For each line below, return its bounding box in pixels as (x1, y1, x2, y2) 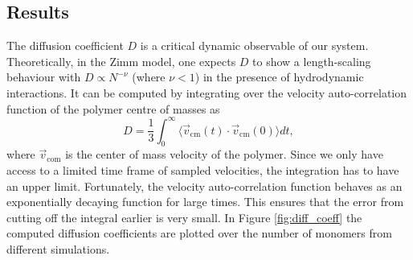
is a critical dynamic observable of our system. (140, 37, 369, 54)
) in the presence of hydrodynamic (194, 68, 364, 85)
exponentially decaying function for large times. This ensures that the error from (6, 193, 404, 210)
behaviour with (6, 68, 81, 85)
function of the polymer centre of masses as (6, 100, 220, 117)
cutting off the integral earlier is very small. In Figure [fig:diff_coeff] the (6, 208, 362, 225)
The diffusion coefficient (6, 37, 124, 54)
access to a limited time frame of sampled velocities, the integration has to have (6, 162, 399, 179)
